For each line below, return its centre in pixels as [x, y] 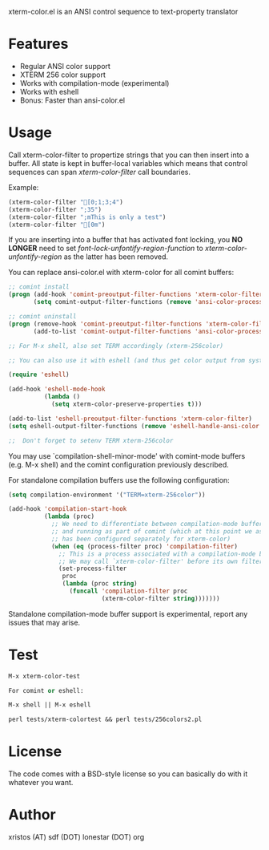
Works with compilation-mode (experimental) [94, 83]
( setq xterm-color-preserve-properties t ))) [126, 404]
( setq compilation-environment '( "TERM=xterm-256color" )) [107, 495]
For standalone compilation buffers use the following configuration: [119, 480]
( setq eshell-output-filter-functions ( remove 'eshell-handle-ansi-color [134, 426]
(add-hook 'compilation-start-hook [68, 509]
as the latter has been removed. [116, 257]
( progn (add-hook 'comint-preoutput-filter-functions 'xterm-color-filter [136, 295]
